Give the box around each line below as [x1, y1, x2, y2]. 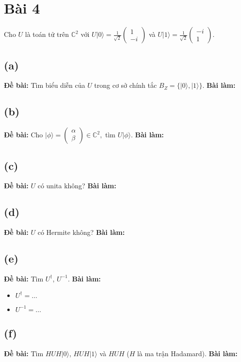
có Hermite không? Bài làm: [37, 227, 125, 237]
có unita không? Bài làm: [37, 181, 116, 191]
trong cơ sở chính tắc [94, 80, 157, 90]
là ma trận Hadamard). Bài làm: [137, 348, 238, 358]
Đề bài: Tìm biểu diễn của [4, 80, 85, 90]
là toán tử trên [25, 29, 69, 39]
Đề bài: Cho [4, 130, 43, 140]
